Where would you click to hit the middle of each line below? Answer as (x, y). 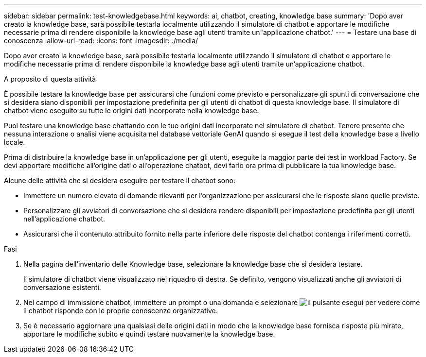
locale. (15, 142)
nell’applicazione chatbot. (64, 219)
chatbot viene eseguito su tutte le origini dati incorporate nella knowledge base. (132, 110)
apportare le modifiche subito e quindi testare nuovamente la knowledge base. (149, 334)
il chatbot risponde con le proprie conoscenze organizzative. (121, 311)
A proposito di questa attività (50, 79)
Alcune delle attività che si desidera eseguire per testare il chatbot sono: (120, 180)
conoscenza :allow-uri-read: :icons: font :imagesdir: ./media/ (101, 41)
